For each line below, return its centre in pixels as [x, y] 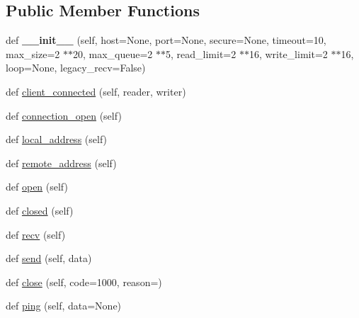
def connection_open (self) [64, 115]
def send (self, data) [49, 258]
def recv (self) [36, 234]
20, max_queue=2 [113, 53]
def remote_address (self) [61, 163]
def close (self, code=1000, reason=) [84, 282]
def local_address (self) [57, 139]
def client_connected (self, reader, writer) [96, 91]
